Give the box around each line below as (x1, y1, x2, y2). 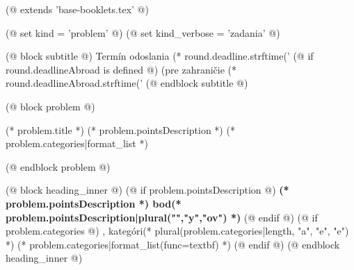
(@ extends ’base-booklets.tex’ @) (6, 2, 149, 16)
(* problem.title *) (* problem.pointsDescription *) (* (6, 122, 235, 137)
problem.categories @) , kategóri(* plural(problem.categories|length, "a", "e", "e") (6, 223, 349, 238)
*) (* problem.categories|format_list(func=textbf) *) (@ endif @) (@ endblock (6, 237, 340, 251)
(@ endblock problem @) (6, 159, 111, 174)
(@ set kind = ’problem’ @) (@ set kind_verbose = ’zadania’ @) (6, 25, 280, 40)
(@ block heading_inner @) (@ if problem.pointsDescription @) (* (6, 183, 289, 197)
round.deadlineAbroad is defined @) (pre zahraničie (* (6, 62, 237, 76)
